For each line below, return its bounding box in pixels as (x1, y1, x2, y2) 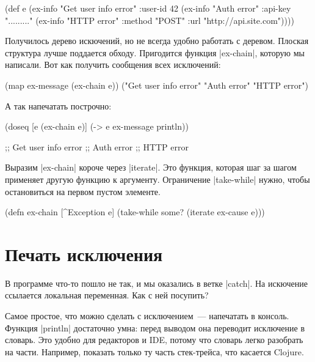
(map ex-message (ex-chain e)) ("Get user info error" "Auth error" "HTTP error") (5, 78, 309, 91)
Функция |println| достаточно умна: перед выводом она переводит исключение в (5, 321, 305, 334)
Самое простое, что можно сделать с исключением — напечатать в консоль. (5, 309, 289, 322)
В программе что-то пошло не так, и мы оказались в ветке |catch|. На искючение (5, 276, 308, 289)
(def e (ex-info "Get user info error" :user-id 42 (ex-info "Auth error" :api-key (5, 2, 291, 14)
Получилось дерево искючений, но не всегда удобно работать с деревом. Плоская (5, 34, 309, 47)
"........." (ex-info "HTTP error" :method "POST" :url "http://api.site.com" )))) (5, 13, 294, 26)
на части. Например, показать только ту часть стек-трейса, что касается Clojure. (5, 345, 304, 358)
